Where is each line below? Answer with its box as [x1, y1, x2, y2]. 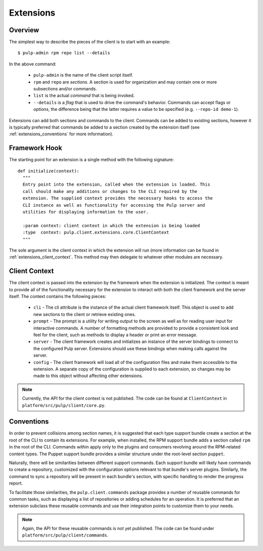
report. [9, 480, 23, 486]
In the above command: [9, 61, 56, 67]
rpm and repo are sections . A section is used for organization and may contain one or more [33, 79, 217, 85]
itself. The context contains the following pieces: [9, 294, 107, 299]
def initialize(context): [18, 168, 80, 173]
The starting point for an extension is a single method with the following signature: [9, 157, 174, 163]
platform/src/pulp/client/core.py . [22, 402, 106, 408]
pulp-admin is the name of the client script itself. [33, 72, 133, 78]
